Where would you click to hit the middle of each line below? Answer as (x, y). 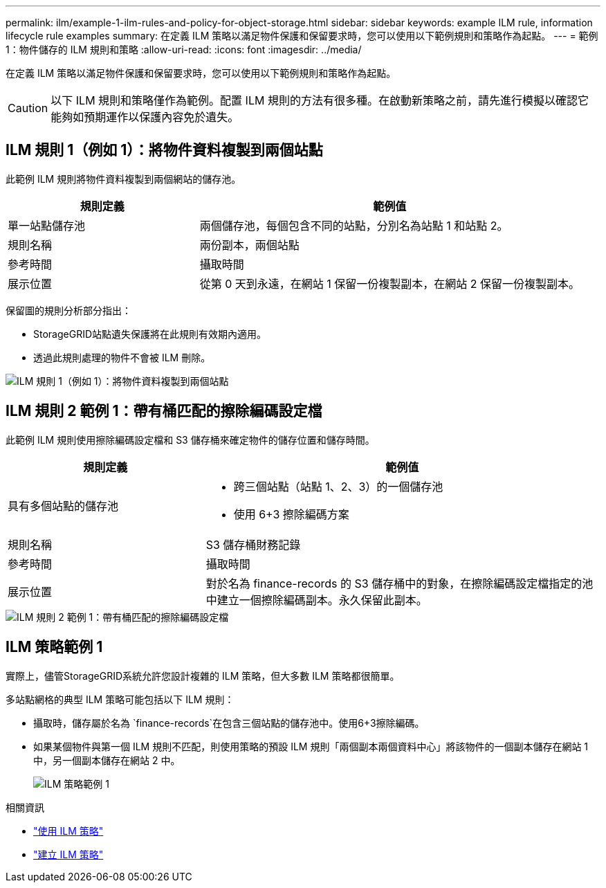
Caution (28, 108)
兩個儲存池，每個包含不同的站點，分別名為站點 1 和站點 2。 (354, 225)
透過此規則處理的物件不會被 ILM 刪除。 (122, 357)
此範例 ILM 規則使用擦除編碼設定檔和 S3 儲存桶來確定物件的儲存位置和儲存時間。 (190, 440)
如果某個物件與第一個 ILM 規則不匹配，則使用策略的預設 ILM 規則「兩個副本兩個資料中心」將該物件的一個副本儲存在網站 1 (311, 746)
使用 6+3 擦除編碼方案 (291, 514)
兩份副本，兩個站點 (249, 245)
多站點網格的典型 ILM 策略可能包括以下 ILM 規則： (120, 699)
